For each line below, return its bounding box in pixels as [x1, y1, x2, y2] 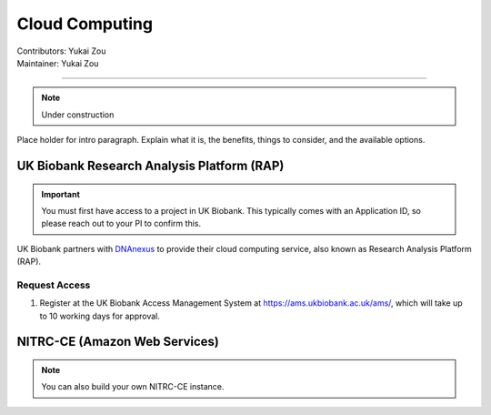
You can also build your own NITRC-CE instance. [41, 381, 225, 392]
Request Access [16, 278, 91, 291]
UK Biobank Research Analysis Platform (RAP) [16, 157, 285, 173]
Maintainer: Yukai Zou [16, 57, 99, 68]
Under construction [41, 109, 115, 120]
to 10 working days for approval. [39, 310, 161, 321]
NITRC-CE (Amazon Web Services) [16, 334, 220, 349]
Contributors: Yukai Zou [16, 46, 106, 56]
